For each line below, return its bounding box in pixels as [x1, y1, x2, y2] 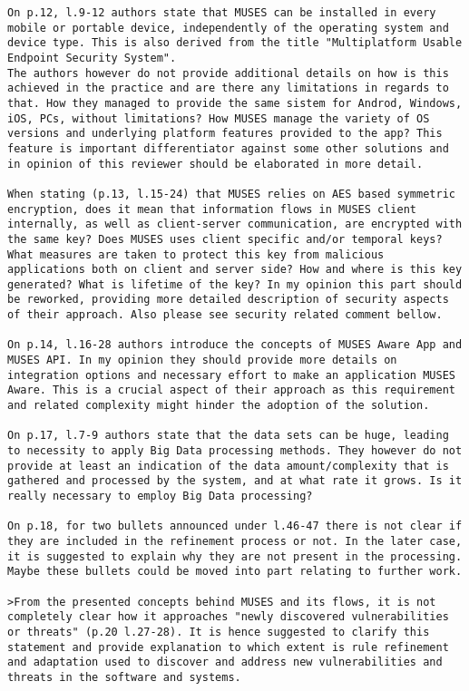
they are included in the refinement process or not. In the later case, [7, 534, 463, 548]
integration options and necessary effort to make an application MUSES [7, 368, 455, 382]
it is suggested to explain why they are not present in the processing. [7, 550, 463, 563]
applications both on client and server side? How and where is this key [7, 263, 463, 277]
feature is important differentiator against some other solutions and [7, 141, 449, 155]
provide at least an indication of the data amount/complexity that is [7, 459, 449, 472]
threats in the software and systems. [7, 670, 241, 684]
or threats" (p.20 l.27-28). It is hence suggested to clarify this [7, 625, 430, 638]
